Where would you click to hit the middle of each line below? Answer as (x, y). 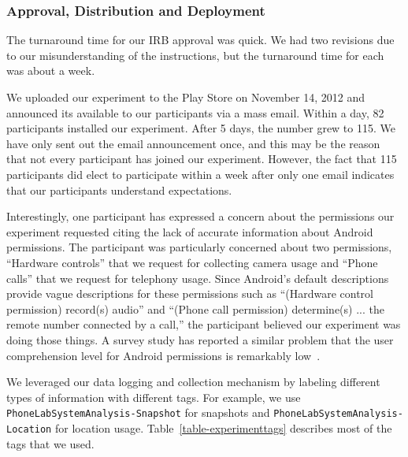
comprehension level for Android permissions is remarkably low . (163, 355)
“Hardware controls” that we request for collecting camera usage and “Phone (192, 262)
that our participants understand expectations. (119, 189)
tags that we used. (50, 443)
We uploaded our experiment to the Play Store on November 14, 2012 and (185, 97)
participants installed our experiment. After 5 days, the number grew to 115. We (201, 128)
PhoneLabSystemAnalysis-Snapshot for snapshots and (138, 412)
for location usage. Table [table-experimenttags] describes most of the (223, 427)
